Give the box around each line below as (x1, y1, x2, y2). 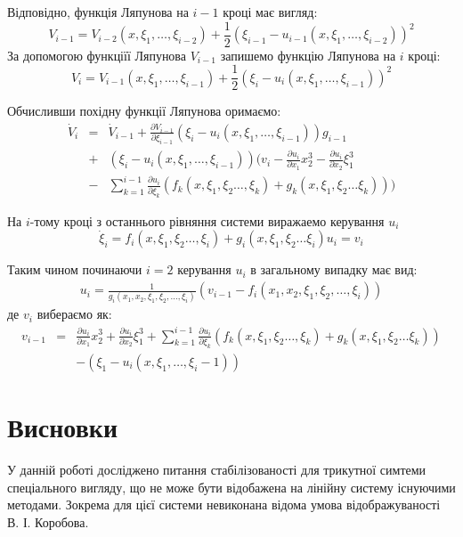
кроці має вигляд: (223, 3, 318, 20)
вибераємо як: (37, 305, 112, 323)
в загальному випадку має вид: (250, 260, 418, 279)
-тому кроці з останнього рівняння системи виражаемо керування (29, 211, 385, 230)
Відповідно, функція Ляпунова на (7, 3, 189, 20)
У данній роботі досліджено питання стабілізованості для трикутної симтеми (7, 460, 426, 478)
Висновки (7, 409, 118, 445)
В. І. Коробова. (7, 512, 89, 531)
